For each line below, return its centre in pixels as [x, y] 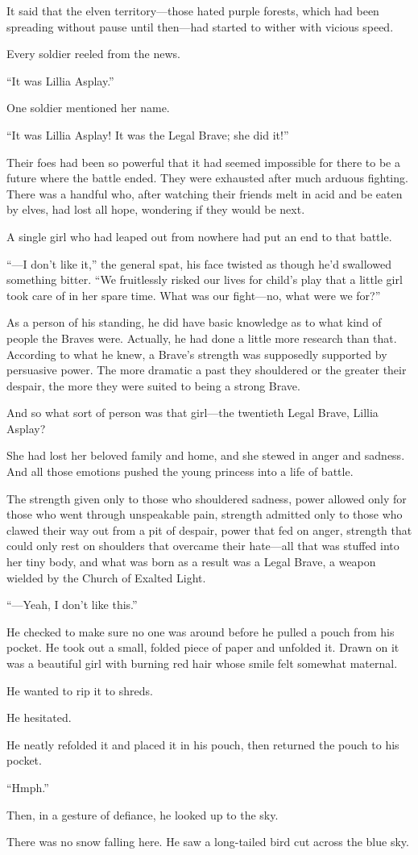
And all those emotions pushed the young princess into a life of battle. [180, 471]
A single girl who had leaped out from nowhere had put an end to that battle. [199, 236]
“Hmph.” [28, 787]
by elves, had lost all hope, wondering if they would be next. [156, 209]
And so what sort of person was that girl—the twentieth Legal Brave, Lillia [192, 413]
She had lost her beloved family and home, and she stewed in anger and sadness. [206, 455]
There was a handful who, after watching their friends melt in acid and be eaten [205, 193]
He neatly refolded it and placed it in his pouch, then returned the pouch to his [203, 744]
